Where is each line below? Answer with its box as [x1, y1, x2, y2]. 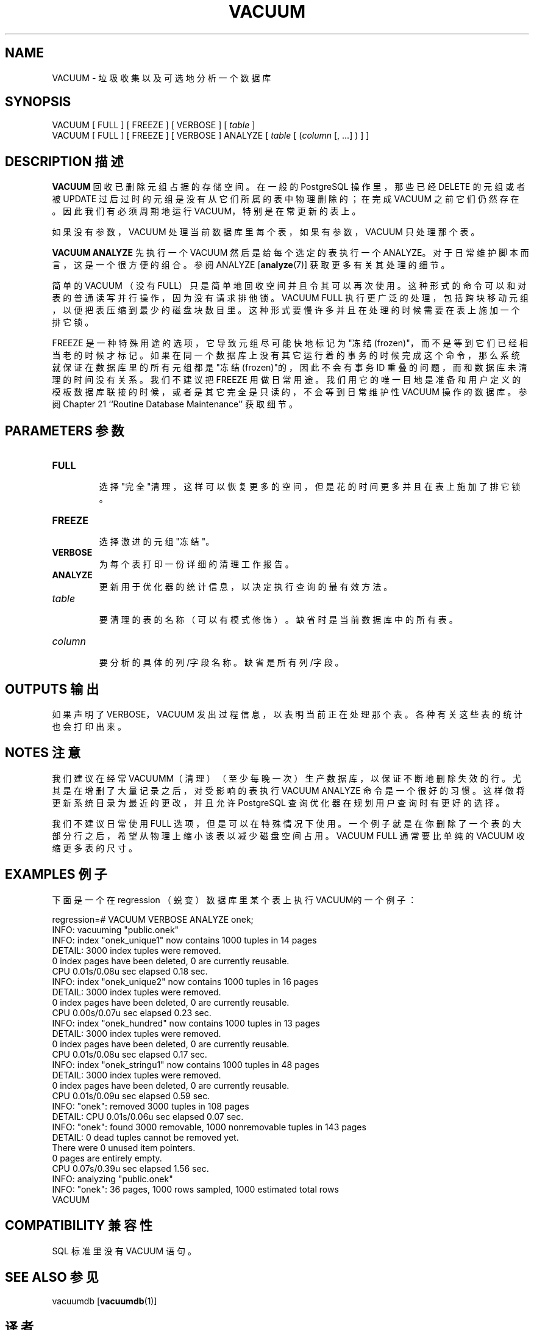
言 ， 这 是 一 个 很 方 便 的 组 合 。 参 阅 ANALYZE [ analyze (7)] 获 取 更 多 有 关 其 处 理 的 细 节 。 [52, 260, 450, 271]
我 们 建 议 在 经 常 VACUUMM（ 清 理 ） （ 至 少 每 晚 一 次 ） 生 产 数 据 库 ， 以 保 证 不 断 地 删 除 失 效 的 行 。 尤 [52, 772, 522, 783]
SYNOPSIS [5, 94, 71, 110]
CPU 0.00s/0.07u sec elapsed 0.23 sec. [52, 1007, 212, 1018]
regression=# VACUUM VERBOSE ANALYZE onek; [52, 914, 254, 925]
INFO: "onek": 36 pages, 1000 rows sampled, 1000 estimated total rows [52, 1183, 339, 1194]
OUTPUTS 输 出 [5, 681, 99, 697]
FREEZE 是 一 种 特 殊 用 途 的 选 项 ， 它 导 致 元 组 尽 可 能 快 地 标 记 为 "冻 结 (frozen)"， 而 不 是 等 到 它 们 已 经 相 [52, 338, 529, 349]
